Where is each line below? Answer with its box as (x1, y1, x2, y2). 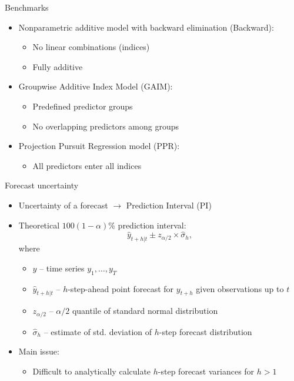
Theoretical (18, 218, 60, 231)
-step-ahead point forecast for (68, 282, 174, 294)
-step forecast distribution (159, 325, 252, 337)
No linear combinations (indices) (32, 41, 150, 53)
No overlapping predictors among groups (32, 120, 179, 132)
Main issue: (18, 345, 59, 357)
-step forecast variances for (158, 365, 255, 377)
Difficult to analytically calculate (32, 365, 151, 377)
